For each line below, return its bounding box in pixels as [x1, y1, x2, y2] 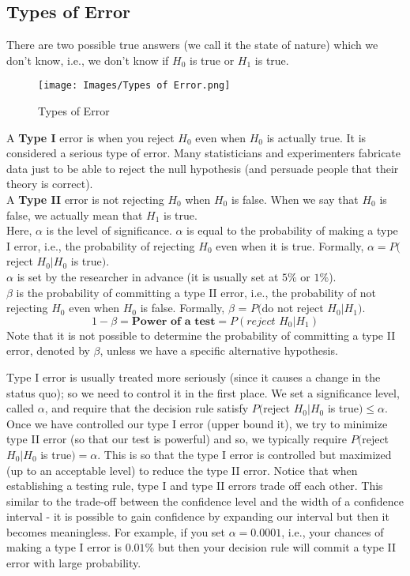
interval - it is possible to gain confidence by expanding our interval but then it [6, 508, 389, 525]
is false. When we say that [231, 191, 359, 208]
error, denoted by [6, 342, 90, 359]
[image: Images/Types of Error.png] [38, 80, 231, 92]
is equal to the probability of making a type [186, 222, 398, 239]
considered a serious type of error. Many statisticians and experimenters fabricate [6, 145, 401, 161]
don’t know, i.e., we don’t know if [6, 51, 169, 68]
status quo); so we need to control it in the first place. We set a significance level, [6, 384, 400, 401]
